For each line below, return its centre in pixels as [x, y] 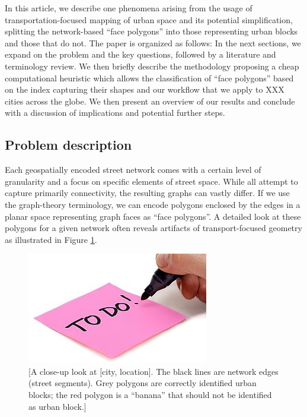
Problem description [68, 145]
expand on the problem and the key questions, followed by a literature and [140, 54]
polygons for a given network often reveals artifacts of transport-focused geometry [153, 228]
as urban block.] [57, 406]
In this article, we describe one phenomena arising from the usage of [129, 8]
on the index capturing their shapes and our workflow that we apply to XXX [145, 89]
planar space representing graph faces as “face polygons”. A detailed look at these [153, 216]
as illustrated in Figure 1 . [51, 239]
